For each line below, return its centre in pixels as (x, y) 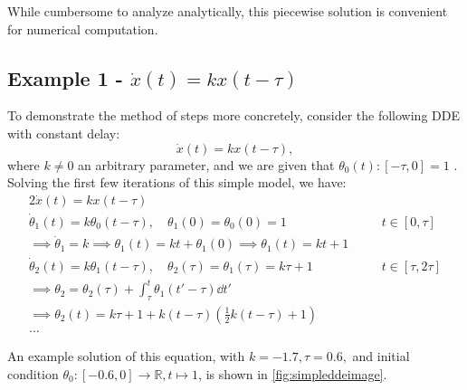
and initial (381, 355)
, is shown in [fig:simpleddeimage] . (293, 373)
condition (33, 373)
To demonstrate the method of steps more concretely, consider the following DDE (233, 115)
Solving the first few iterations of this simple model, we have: (177, 182)
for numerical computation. (83, 29)
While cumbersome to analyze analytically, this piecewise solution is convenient (228, 11)
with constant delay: (64, 133)
